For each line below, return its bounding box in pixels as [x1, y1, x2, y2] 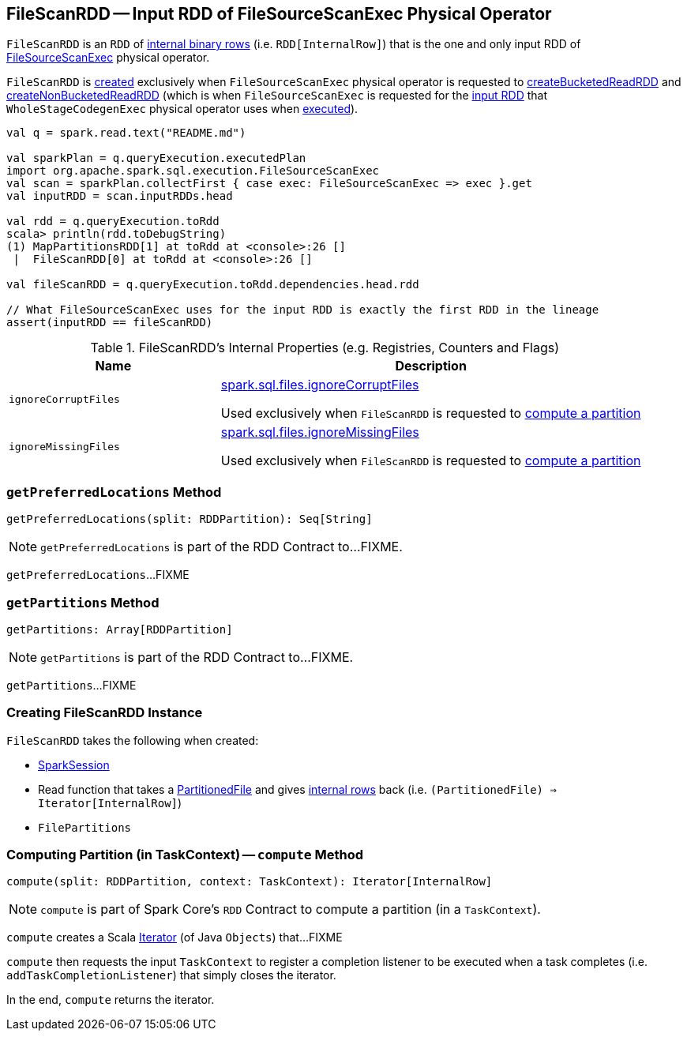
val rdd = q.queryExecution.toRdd [6, 215, 220, 228]
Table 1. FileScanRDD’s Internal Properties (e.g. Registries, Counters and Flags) [90, 340, 560, 356]
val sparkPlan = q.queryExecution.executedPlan [6, 152, 306, 165]
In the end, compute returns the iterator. [6, 993, 215, 1007]
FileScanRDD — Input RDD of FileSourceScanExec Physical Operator [6, 4, 552, 24]
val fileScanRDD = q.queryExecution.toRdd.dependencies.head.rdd [6, 278, 419, 291]
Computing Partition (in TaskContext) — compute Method [6, 847, 364, 863]
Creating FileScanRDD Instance [6, 704, 203, 721]
